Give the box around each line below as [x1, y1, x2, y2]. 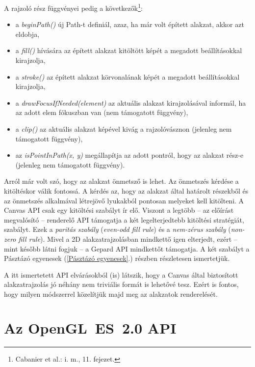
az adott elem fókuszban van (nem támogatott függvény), [15, 107, 188, 117]
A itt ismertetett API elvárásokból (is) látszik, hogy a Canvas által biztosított [4, 269, 238, 280]
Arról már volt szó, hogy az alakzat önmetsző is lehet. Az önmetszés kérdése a [4, 176, 239, 186]
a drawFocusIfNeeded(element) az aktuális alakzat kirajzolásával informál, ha [15, 97, 246, 108]
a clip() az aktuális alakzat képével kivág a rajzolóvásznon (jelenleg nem [15, 124, 232, 134]
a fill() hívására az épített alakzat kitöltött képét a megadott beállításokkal [15, 45, 242, 56]
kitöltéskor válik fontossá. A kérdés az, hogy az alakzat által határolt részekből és [4, 185, 249, 196]
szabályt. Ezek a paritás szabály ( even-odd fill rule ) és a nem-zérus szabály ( [4, 224, 231, 234]
